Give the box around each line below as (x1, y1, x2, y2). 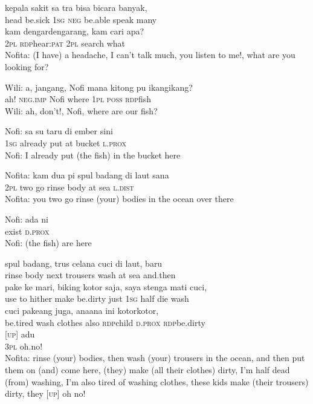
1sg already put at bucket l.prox (5, 136, 127, 149)
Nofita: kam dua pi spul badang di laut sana (5, 169, 169, 181)
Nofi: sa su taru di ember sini (5, 125, 113, 137)
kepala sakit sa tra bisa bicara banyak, (5, 1, 147, 13)
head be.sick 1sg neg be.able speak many (5, 13, 157, 25)
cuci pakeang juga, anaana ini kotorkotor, (5, 304, 159, 317)
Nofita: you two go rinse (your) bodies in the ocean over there (5, 192, 234, 205)
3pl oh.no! (5, 339, 43, 352)
